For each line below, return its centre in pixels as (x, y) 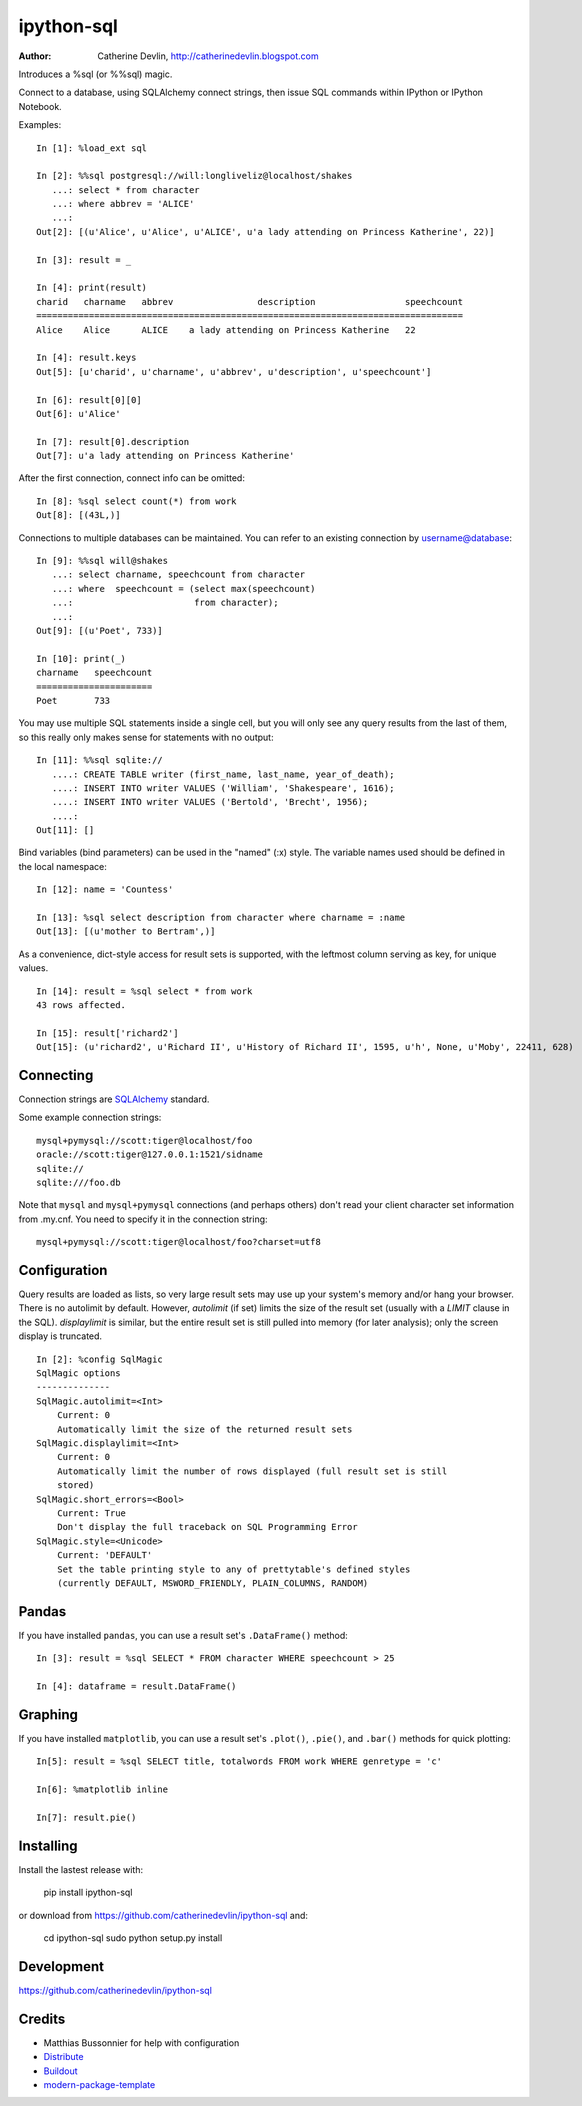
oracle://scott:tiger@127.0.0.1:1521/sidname (150, 1154)
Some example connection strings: (90, 1117)
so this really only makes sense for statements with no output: (146, 737)
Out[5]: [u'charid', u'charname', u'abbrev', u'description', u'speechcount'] (234, 371)
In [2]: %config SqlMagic (100, 1359)
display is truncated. (60, 1336)
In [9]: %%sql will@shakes (102, 561)
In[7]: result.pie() (86, 1817)
